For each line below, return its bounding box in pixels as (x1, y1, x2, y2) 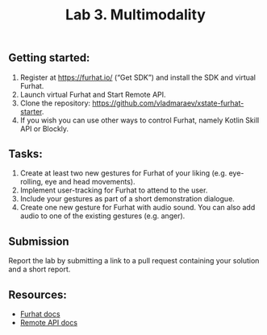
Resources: (8, 287, 67, 301)
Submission (8, 234, 70, 248)
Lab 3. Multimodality (65, 6, 206, 24)
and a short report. (8, 264, 71, 275)
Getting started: (8, 51, 90, 65)
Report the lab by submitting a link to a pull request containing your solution (8, 256, 260, 266)
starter (19, 106, 43, 116)
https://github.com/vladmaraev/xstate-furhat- (92, 98, 244, 108)
